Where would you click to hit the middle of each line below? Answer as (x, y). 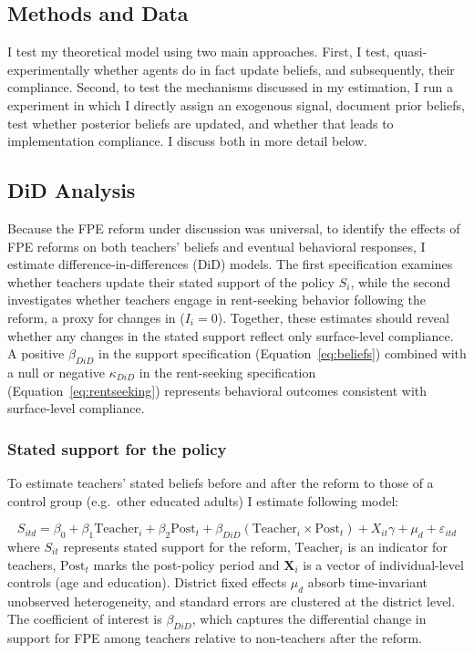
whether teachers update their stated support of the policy (171, 281)
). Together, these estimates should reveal (333, 317)
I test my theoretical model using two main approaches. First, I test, (199, 52)
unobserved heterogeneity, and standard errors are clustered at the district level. (232, 601)
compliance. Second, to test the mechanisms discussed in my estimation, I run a (230, 87)
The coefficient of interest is (85, 619)
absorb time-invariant (368, 582)
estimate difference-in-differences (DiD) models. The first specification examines (230, 264)
